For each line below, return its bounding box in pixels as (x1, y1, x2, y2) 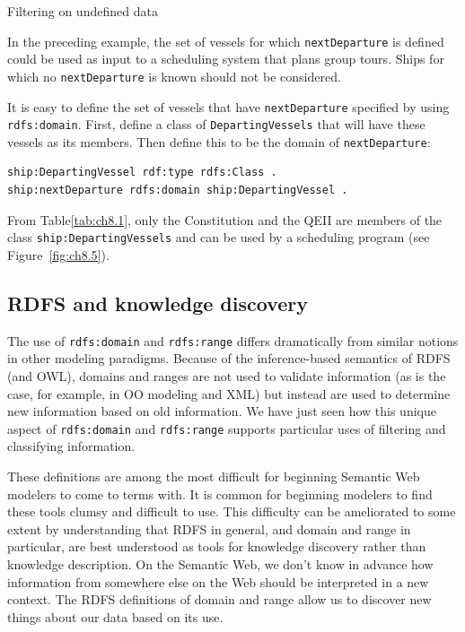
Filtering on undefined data (7, 2, 158, 20)
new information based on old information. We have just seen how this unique (7, 402, 436, 420)
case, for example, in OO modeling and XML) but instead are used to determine (7, 384, 451, 403)
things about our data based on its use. (7, 607, 224, 626)
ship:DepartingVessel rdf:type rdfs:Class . (7, 166, 277, 179)
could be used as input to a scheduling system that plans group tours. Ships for (7, 49, 444, 68)
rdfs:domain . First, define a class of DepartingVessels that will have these (7, 115, 426, 134)
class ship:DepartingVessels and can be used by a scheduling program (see (7, 228, 430, 247)
